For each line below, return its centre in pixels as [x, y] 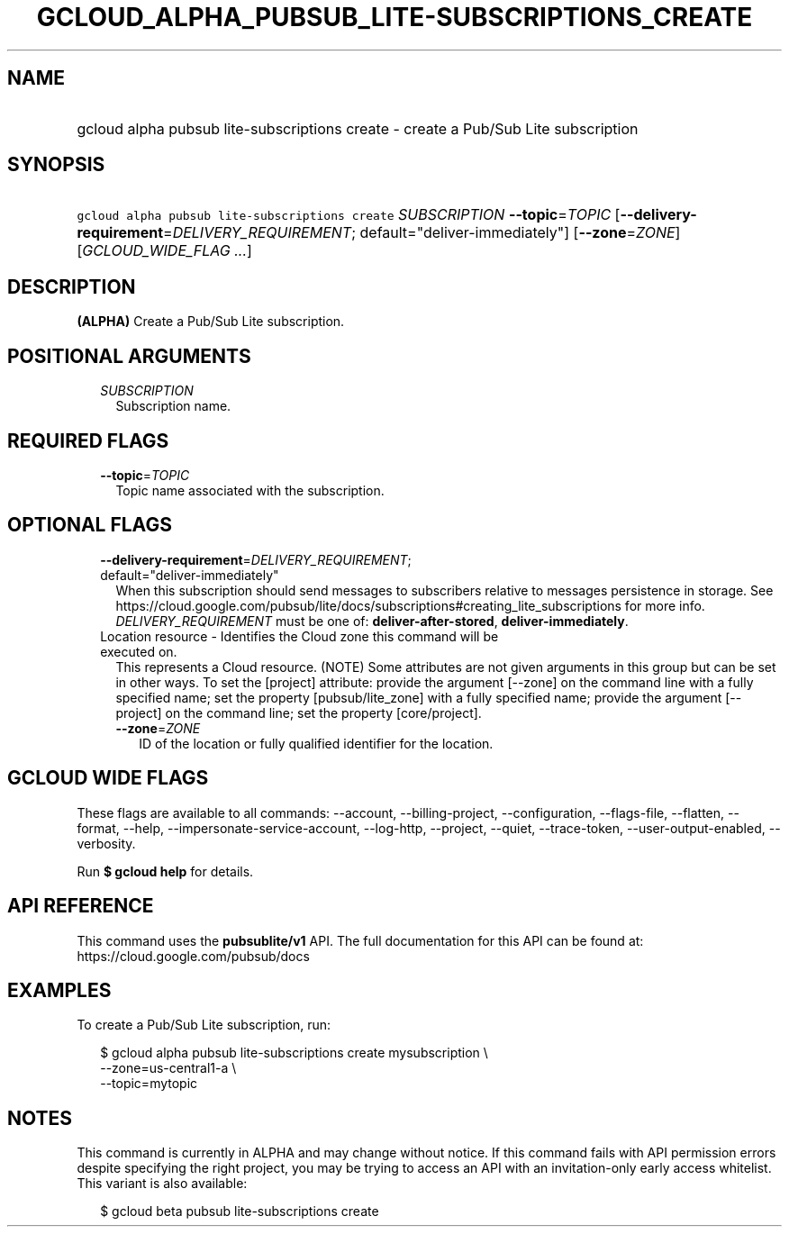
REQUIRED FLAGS [88, 440]
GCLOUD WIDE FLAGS [108, 778]
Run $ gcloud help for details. [165, 871]
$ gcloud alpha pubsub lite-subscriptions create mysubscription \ [294, 1053]
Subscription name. [173, 406]
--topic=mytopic [149, 1084]
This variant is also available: [162, 1184]
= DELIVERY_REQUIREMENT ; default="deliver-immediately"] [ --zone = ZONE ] [422, 233]
